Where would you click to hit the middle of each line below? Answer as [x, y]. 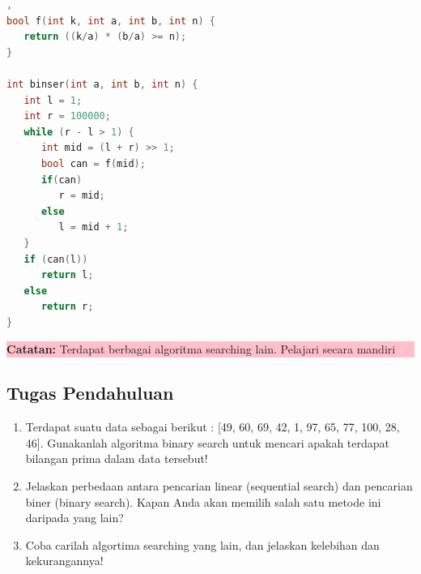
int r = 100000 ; [67, 116]
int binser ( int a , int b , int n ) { [102, 84]
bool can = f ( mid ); [93, 163]
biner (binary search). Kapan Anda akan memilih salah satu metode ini [203, 501]
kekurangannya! [64, 561]
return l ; [67, 275]
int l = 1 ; [53, 100]
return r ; [67, 307]
